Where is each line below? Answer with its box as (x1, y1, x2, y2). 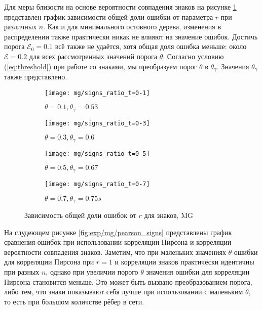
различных (4, 21, 37, 32)
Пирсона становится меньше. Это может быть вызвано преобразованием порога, (4, 276, 252, 287)
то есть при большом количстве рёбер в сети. (4, 296, 144, 306)
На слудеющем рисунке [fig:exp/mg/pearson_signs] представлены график (4, 227, 232, 237)
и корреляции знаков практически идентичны (115, 256, 254, 267)
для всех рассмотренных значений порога (29, 51, 158, 61)
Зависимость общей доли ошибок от (24, 210, 136, 220)
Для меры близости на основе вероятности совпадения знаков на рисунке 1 (4, 2, 237, 12)
